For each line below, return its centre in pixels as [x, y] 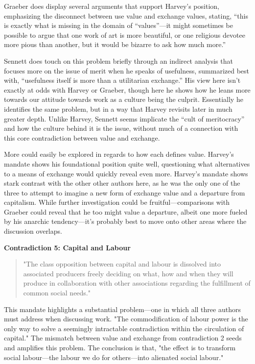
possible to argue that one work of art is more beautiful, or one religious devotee [125, 35]
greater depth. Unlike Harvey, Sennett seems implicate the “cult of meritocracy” [124, 118]
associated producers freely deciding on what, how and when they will [128, 273]
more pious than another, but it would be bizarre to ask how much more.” [115, 44]
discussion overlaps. [33, 231]
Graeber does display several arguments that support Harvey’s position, [112, 6]
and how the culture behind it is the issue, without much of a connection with [121, 128]
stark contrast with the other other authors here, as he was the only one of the [122, 183]
